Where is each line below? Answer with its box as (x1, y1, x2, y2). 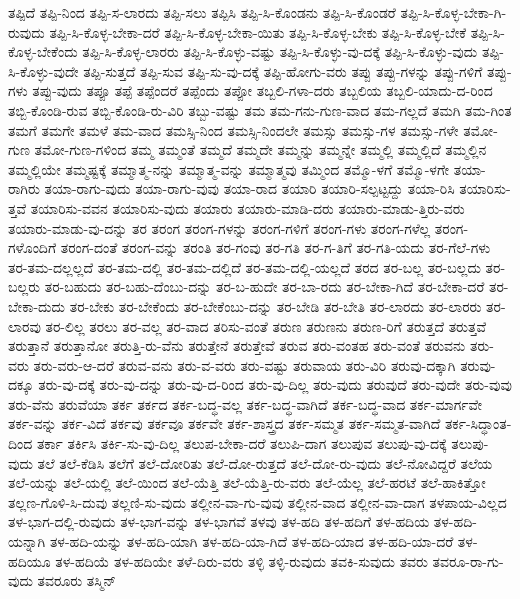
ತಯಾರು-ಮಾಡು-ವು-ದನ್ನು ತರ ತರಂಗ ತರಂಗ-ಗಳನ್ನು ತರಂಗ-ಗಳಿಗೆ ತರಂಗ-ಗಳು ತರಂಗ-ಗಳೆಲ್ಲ (8, 217, 431, 238)
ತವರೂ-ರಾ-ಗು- (432, 550, 504, 571)
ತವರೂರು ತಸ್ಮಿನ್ (37, 570, 116, 591)
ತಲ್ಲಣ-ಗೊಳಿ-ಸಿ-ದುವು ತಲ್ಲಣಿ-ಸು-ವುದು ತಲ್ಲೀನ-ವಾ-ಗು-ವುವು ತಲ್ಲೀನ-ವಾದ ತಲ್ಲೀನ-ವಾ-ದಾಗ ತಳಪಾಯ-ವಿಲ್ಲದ (8, 491, 507, 512)
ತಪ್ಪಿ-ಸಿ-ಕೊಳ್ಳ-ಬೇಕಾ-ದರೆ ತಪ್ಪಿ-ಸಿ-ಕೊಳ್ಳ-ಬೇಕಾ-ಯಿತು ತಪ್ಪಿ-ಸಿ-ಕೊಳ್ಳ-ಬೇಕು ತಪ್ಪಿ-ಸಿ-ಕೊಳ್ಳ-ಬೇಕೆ (49, 21, 467, 42)
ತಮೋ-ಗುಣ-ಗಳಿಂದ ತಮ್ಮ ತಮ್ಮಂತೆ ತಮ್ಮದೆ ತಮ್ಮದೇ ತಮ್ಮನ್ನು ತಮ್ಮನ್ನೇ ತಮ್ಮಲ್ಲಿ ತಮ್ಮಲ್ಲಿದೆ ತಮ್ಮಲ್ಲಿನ (34, 139, 487, 160)
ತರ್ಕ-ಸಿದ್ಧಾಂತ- (444, 413, 512, 434)
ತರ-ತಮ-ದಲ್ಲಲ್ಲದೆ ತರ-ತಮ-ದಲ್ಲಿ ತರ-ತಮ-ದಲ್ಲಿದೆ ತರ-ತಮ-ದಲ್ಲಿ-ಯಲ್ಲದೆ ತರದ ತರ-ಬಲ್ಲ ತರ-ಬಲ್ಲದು (8, 256, 481, 277)
